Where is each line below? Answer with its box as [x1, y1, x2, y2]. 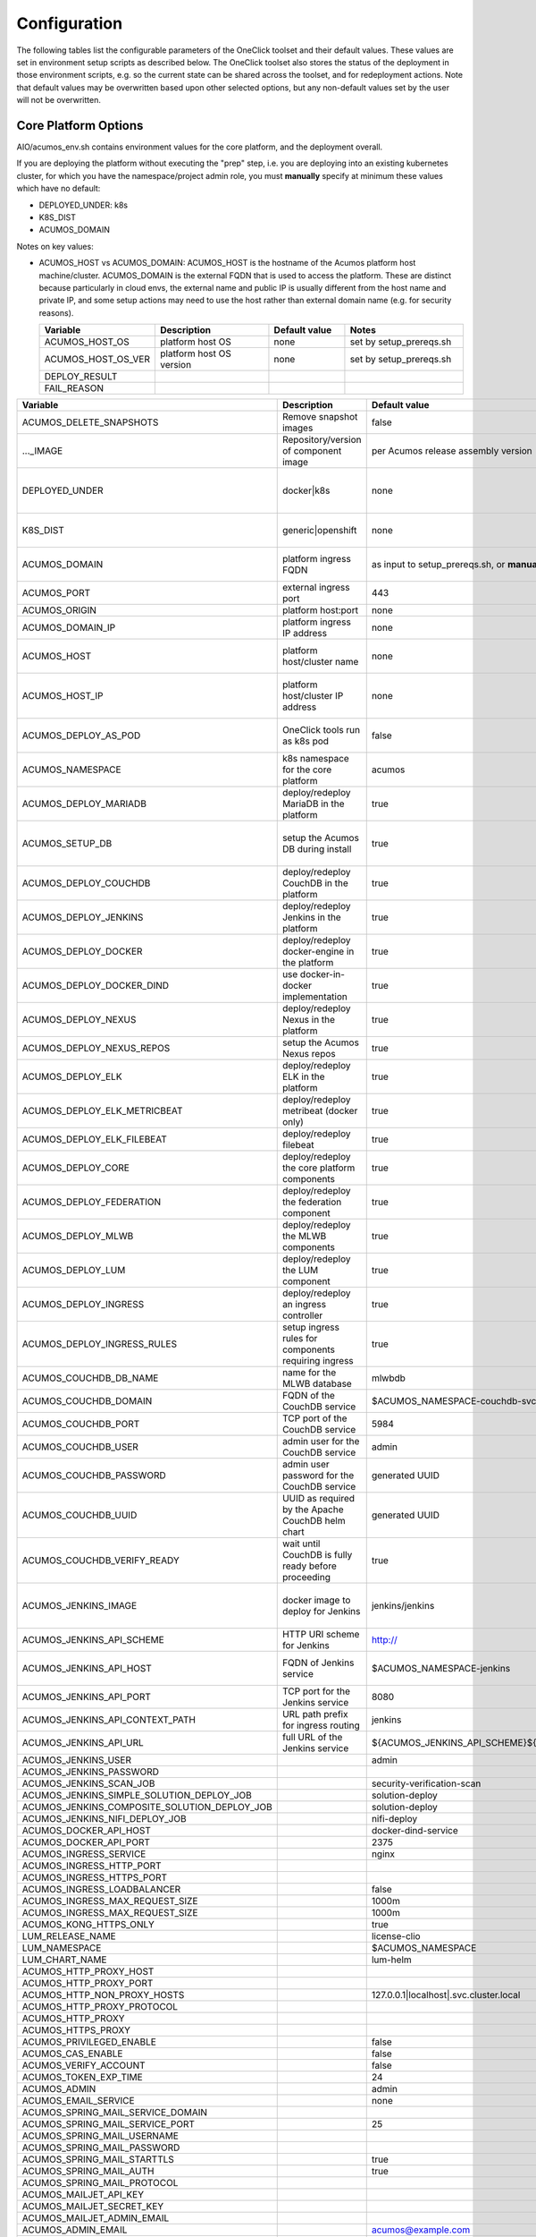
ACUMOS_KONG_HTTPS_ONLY [21, 1918, 155, 1931]
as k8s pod [281, 735, 330, 747]
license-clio [371, 1930, 421, 1943]
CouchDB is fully [281, 1549, 353, 1561]
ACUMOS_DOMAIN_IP [21, 622, 116, 634]
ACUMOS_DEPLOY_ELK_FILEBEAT [21, 1133, 167, 1145]
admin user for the [281, 1435, 360, 1448]
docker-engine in [281, 945, 355, 957]
